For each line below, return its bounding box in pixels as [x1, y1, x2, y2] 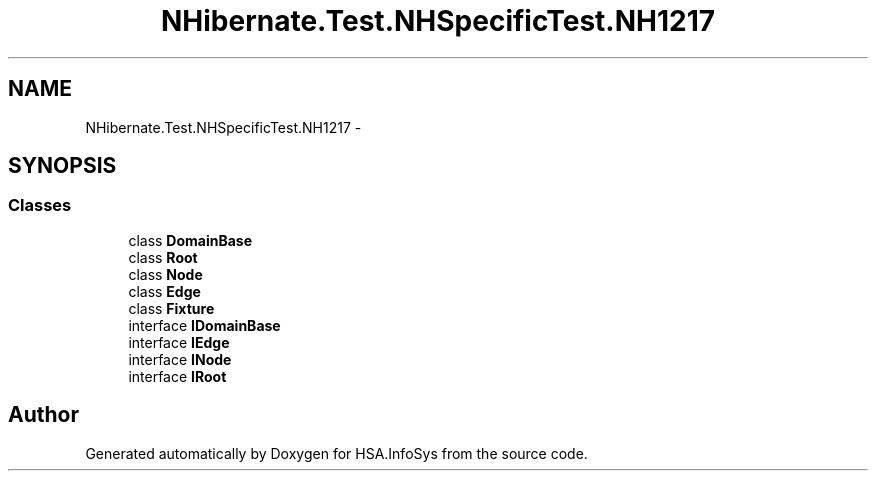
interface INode [128, 350, 232, 368]
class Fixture [128, 299, 215, 317]
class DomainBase [128, 231, 253, 249]
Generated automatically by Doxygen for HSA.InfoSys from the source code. [85, 444, 588, 462]
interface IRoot [128, 367, 227, 385]
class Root [128, 248, 198, 266]
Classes [8, 195, 72, 216]
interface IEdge [128, 333, 230, 351]
